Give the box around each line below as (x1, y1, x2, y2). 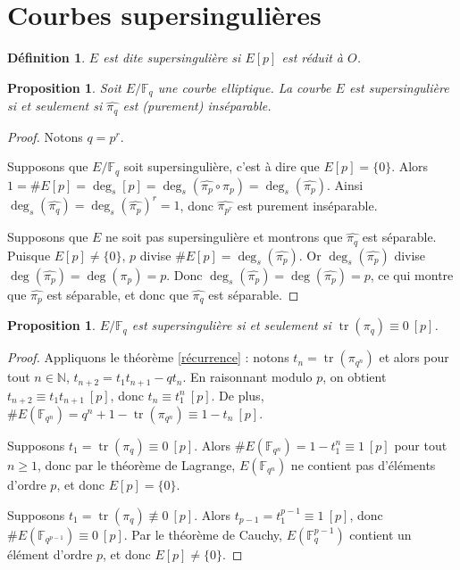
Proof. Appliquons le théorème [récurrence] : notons (7, 348, 289, 367)
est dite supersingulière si (103, 48, 241, 67)
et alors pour (379, 348, 449, 367)
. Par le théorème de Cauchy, (123, 525, 282, 543)
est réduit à (281, 48, 343, 67)
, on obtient (322, 368, 387, 386)
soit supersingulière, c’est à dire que (123, 157, 320, 176)
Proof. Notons (7, 127, 83, 145)
